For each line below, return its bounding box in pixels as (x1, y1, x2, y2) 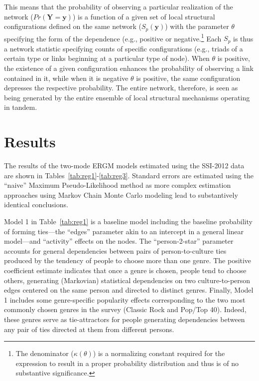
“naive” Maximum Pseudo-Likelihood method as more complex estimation (4, 180, 231, 190)
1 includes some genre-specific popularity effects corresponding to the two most (4, 294, 246, 305)
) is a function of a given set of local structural (72, 11, 215, 21)
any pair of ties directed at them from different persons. (4, 324, 174, 334)
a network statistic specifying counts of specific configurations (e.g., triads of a (4, 43, 243, 53)
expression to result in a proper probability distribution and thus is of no (15, 358, 239, 368)
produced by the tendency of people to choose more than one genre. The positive (4, 255, 252, 266)
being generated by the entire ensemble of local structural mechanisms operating (4, 92, 250, 102)
